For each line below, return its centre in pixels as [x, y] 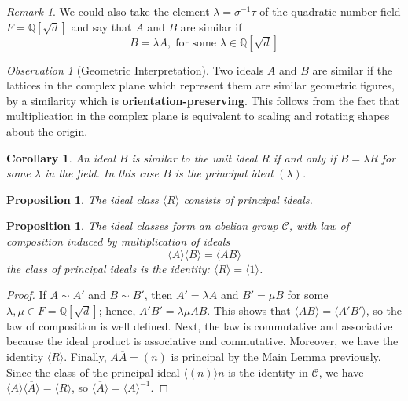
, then [158, 295]
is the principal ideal [224, 173]
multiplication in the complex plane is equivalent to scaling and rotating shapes [198, 116]
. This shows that [249, 310]
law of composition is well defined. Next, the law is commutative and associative [200, 325]
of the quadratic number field [330, 11]
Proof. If [26, 295]
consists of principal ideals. [248, 199]
